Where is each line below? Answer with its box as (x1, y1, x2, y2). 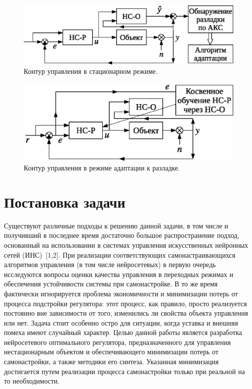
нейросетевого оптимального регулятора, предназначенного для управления (4, 336, 231, 347)
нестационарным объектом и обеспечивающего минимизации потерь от (4, 346, 219, 357)
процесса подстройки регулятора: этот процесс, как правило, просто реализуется (4, 298, 247, 308)
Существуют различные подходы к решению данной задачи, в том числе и (4, 220, 228, 230)
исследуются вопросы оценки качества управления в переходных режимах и (4, 269, 233, 279)
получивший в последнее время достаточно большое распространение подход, (4, 230, 240, 240)
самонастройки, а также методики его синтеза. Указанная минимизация (4, 356, 219, 367)
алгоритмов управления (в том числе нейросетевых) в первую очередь (4, 259, 216, 270)
